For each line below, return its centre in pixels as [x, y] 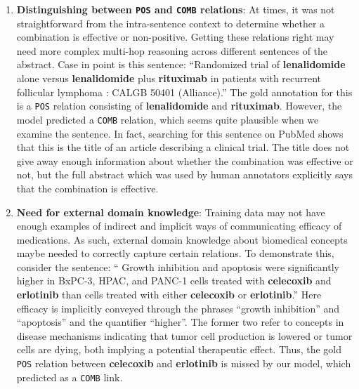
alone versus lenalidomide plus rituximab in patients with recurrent [169, 78]
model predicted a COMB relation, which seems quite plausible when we [168, 119]
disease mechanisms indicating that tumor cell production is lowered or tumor [184, 335]
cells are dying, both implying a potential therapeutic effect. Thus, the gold [179, 349]
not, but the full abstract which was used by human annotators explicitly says [184, 174]
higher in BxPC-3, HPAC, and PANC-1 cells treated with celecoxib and [174, 281]
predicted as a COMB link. [70, 377]
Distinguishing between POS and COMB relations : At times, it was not [176, 9]
